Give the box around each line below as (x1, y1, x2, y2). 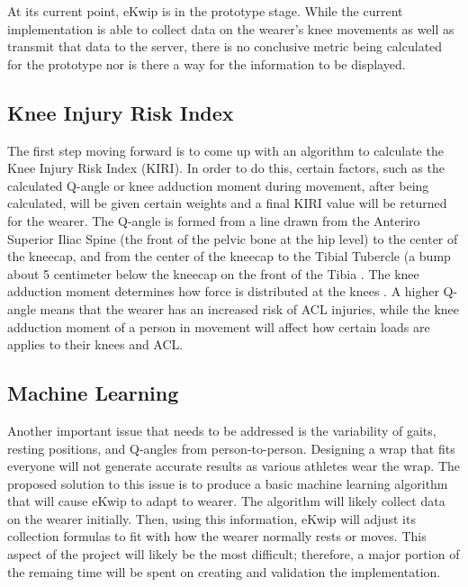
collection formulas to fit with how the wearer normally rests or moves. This (7, 527, 427, 546)
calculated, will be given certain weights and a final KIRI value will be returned (7, 194, 447, 212)
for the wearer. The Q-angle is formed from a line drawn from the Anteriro (7, 211, 420, 230)
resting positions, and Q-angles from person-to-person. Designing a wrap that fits (7, 438, 455, 457)
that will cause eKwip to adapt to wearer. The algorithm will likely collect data (7, 492, 445, 510)
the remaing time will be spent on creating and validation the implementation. (7, 562, 441, 581)
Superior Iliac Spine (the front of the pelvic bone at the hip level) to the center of (7, 229, 458, 248)
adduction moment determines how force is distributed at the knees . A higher (7, 282, 439, 301)
